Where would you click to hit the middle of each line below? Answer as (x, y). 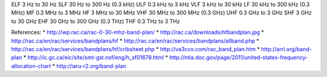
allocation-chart (31, 66)
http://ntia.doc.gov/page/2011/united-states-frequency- (239, 58)
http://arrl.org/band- (286, 49)
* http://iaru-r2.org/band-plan (89, 66)
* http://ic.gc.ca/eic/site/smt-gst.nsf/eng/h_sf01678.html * (96, 58)
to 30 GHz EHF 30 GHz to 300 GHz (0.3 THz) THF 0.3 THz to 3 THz (96, 21)
